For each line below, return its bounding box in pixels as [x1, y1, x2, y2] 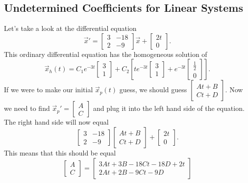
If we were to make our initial [4, 84, 93, 95]
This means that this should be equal [4, 147, 116, 157]
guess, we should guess [119, 84, 187, 95]
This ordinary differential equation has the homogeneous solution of [4, 49, 207, 59]
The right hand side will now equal [4, 117, 109, 127]
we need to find [4, 103, 50, 113]
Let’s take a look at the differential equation [4, 23, 137, 33]
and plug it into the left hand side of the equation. [93, 103, 245, 113]
